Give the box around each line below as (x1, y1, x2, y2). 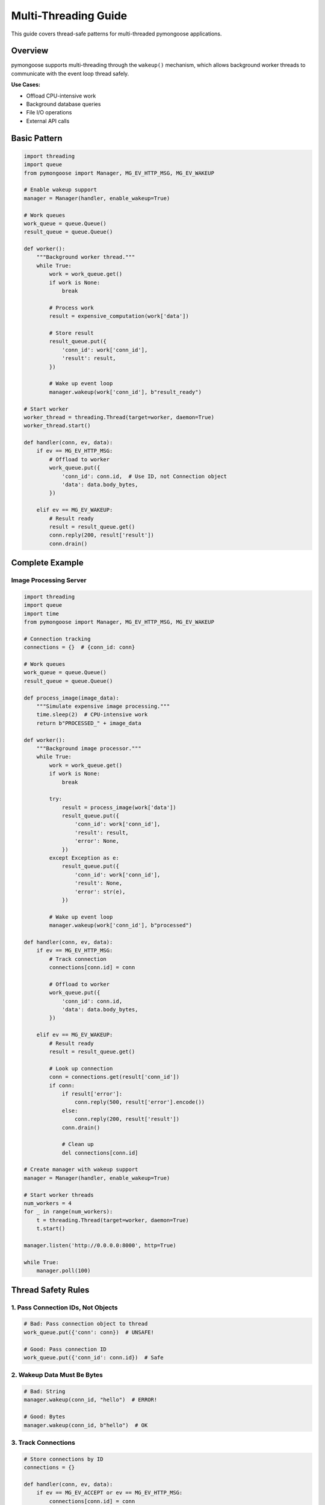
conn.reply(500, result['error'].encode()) (74, 1099, 205, 1106)
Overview (11, 46, 49, 56)
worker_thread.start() (23, 422, 91, 429)
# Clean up (61, 1141, 94, 1148)
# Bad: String (23, 1388, 66, 1395)
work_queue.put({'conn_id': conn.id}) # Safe (23, 1354, 164, 1361)
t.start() (36, 1225, 66, 1232)
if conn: (49, 1082, 75, 1089)
